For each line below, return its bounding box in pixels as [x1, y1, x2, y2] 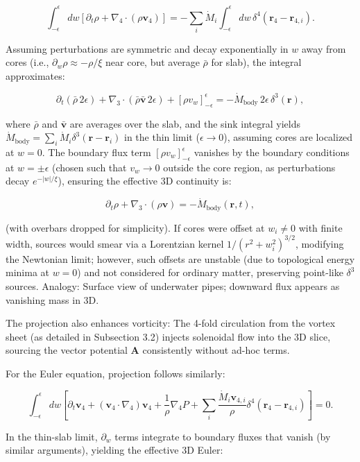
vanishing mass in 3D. [6, 292, 99, 307]
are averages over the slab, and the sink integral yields [69, 116, 300, 130]
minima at [6, 265, 49, 280]
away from [302, 41, 346, 55]
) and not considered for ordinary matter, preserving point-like [77, 265, 343, 280]
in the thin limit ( [124, 130, 200, 144]
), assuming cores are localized [223, 130, 353, 144]
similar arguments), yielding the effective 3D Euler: [6, 443, 223, 457]
